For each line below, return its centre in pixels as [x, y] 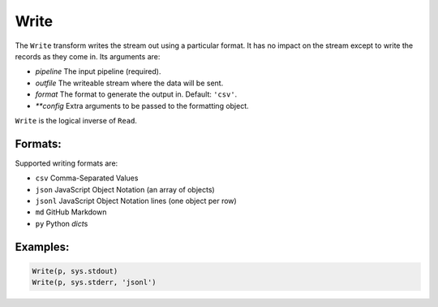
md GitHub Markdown [71, 212]
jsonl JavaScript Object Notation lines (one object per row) [136, 201]
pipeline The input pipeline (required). [98, 71]
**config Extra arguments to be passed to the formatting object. [142, 106]
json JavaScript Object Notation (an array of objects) [125, 189]
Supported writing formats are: [67, 163]
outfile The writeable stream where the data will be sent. [129, 83]
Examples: [42, 246]
